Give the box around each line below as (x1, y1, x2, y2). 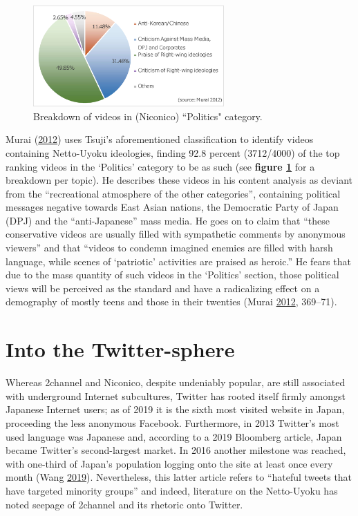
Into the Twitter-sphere (6, 335, 235, 363)
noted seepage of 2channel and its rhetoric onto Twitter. (6, 497, 243, 511)
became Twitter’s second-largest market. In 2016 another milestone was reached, (6, 443, 346, 457)
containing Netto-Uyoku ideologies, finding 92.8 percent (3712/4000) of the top (6, 145, 340, 160)
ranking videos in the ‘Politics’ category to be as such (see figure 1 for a (6, 159, 315, 173)
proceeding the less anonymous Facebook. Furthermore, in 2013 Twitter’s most (6, 415, 339, 430)
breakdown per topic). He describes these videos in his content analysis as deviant (6, 173, 352, 187)
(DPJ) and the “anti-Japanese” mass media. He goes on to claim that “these (6, 213, 330, 227)
